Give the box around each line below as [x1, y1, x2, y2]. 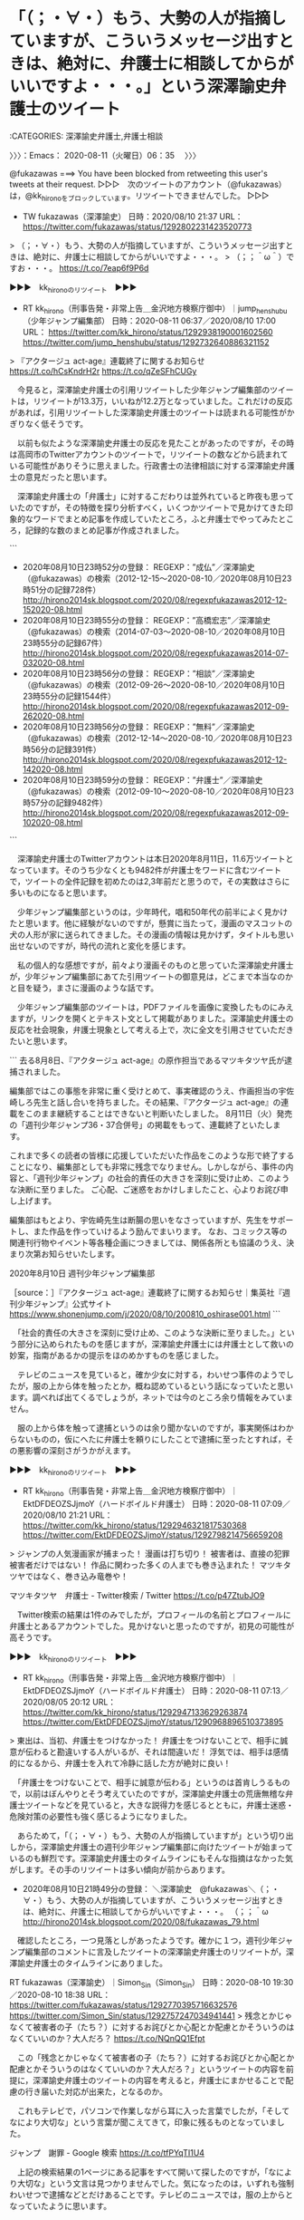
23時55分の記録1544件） [22, 690, 116, 702]
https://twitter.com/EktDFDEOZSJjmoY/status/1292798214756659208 [22, 1529, 283, 1540]
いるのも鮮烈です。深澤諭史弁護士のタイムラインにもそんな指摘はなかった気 [9, 1852, 294, 1863]
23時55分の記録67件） [22, 638, 108, 649]
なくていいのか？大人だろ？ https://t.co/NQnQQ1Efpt [9, 2033, 205, 2044]
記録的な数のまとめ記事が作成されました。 [24, 525, 184, 536]
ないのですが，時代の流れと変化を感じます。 [24, 941, 191, 951]
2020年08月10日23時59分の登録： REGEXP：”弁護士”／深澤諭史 [22, 775, 263, 786]
